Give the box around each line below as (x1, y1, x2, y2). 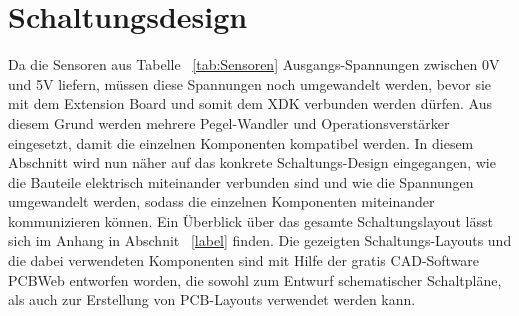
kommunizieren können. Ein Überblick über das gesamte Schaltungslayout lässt (8, 210, 493, 231)
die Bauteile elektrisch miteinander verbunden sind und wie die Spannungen (8, 171, 474, 192)
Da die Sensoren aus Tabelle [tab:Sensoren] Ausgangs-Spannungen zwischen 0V (8, 54, 500, 75)
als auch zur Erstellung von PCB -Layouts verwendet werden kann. (8, 289, 416, 310)
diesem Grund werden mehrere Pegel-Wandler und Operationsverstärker (8, 112, 450, 133)
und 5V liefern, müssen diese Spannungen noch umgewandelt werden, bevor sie (8, 73, 492, 94)
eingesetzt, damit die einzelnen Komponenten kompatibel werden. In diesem (8, 132, 474, 153)
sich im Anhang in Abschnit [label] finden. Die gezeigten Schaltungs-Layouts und (8, 230, 512, 251)
